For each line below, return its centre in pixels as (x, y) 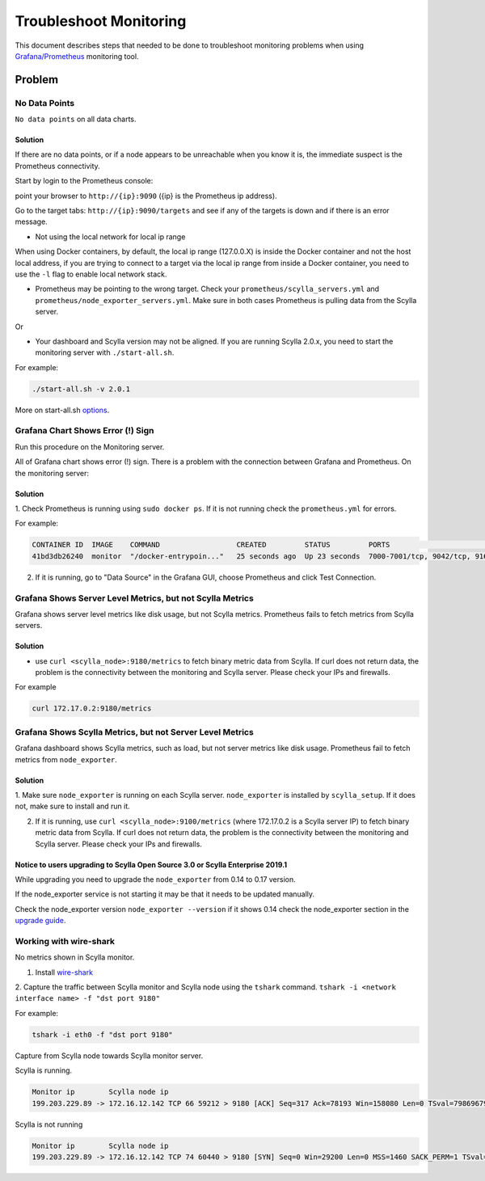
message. (31, 221)
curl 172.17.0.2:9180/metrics (92, 709)
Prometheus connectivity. (57, 166)
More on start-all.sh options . (62, 410)
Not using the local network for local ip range (110, 236)
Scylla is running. (44, 1070)
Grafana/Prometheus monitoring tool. (77, 56)
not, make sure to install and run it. (73, 806)
